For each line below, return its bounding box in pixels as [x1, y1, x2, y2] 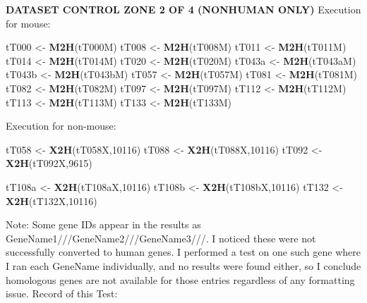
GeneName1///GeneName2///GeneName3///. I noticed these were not [6, 230, 316, 245]
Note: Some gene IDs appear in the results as [6, 217, 201, 232]
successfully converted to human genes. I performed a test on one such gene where [6, 245, 361, 259]
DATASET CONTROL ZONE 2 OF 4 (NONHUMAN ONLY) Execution [6, 2, 361, 16]
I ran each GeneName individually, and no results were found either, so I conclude [6, 258, 361, 273]
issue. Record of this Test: [6, 286, 118, 301]
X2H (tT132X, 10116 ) [6, 193, 97, 208]
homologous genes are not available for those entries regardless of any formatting [6, 272, 355, 287]
